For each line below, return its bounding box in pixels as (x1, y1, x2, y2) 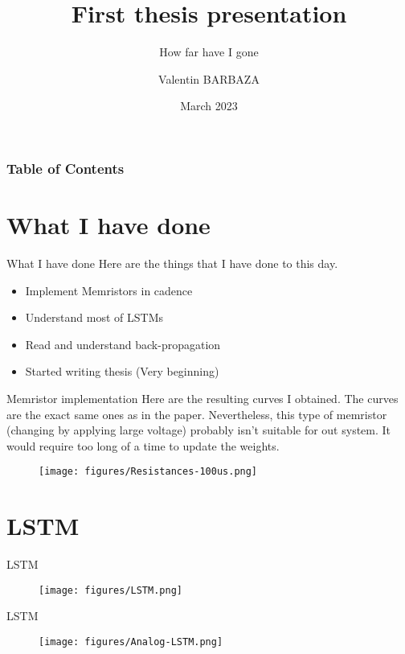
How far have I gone (159, 43, 259, 60)
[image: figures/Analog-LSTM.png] (39, 635, 223, 648)
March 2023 (180, 97, 238, 114)
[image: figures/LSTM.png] (39, 584, 182, 596)
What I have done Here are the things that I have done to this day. (6, 254, 338, 271)
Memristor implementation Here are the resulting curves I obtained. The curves (6, 389, 399, 406)
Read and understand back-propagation (25, 335, 221, 352)
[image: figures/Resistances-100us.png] (39, 466, 258, 478)
